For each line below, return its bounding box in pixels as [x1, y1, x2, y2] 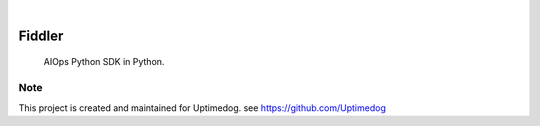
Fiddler [18, 27, 64, 44]
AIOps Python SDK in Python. [43, 56, 165, 68]
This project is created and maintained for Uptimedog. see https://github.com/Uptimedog [18, 101, 387, 114]
